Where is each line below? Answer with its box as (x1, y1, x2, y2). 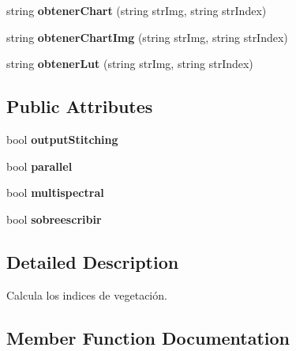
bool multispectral (6, 184, 104, 201)
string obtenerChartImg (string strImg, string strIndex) (6, 28, 288, 45)
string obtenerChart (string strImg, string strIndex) (6, 2, 267, 18)
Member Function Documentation (6, 325, 290, 349)
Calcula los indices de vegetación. (6, 286, 167, 303)
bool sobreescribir (6, 210, 102, 227)
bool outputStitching (6, 130, 118, 147)
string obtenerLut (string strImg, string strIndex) (6, 55, 253, 72)
